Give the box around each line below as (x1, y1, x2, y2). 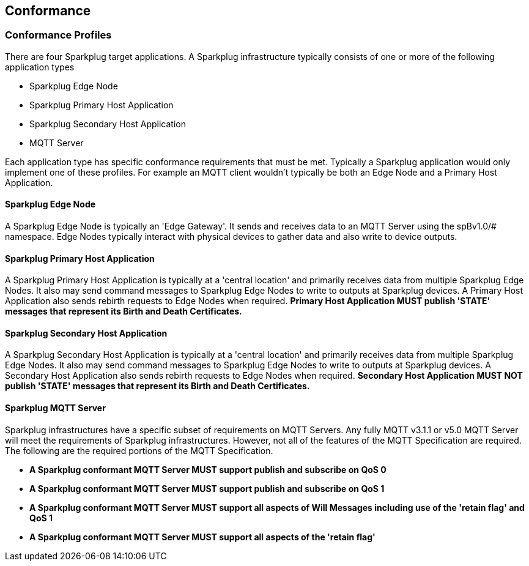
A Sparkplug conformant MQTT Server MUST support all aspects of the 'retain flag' (29, 531, 375, 542)
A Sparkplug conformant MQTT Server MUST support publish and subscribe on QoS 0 (29, 464, 387, 475)
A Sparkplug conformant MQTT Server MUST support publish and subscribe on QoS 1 (29, 483, 385, 494)
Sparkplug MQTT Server (5, 403, 106, 414)
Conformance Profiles (5, 29, 112, 42)
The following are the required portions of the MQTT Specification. (5, 445, 273, 456)
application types (5, 61, 75, 72)
